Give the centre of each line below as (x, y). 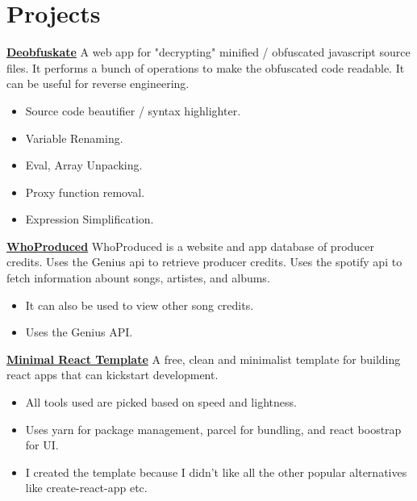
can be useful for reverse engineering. (98, 83)
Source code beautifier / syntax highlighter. (133, 110)
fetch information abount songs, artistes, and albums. (138, 278)
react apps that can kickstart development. (113, 375)
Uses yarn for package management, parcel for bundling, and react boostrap (213, 429)
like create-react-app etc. (86, 488)
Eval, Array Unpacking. (84, 165)
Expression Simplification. (90, 219)
